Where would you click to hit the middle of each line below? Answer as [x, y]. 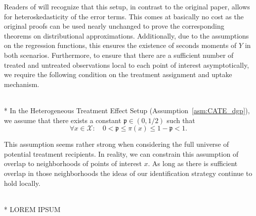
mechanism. [22, 84]
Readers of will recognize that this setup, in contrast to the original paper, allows [127, 6]
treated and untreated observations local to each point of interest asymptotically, [127, 65]
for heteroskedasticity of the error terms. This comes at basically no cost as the [124, 16]
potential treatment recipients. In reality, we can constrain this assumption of [121, 153]
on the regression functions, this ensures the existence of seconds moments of [120, 45]
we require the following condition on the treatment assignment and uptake [118, 74]
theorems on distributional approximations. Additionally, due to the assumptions [127, 35]
